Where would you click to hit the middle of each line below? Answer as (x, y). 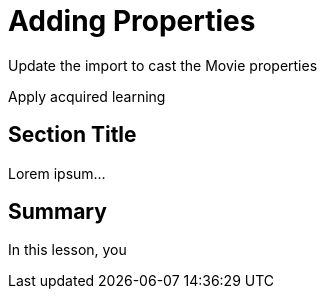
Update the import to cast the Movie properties (163, 65)
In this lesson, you (67, 250)
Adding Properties (132, 21)
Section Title (72, 135)
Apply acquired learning (87, 96)
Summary (57, 212)
